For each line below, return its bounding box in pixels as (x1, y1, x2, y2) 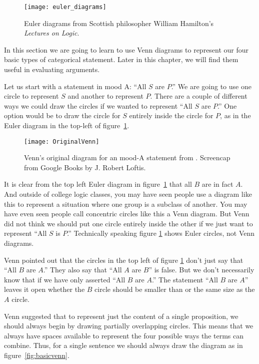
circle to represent (4, 91, 59, 101)
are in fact (201, 179, 233, 189)
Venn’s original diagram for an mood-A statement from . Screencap (24, 152, 230, 163)
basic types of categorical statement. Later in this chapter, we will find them (4, 54, 238, 65)
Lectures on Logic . (24, 28, 79, 38)
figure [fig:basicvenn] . (4, 349, 69, 360)
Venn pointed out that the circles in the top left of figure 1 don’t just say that (4, 254, 243, 265)
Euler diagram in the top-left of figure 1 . (4, 120, 129, 130)
